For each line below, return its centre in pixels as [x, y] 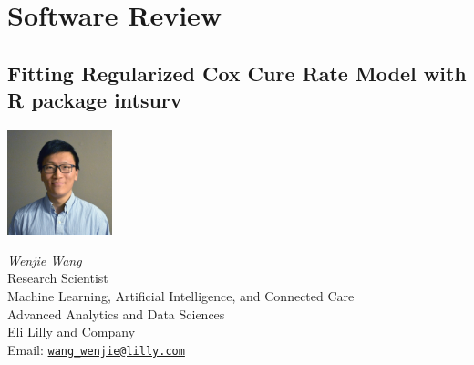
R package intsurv [95, 100]
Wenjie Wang [45, 260]
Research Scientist [58, 278]
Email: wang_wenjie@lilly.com [96, 349]
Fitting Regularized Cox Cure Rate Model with [237, 73]
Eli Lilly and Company [72, 332]
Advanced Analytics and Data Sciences [116, 313]
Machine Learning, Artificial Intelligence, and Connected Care [181, 295]
